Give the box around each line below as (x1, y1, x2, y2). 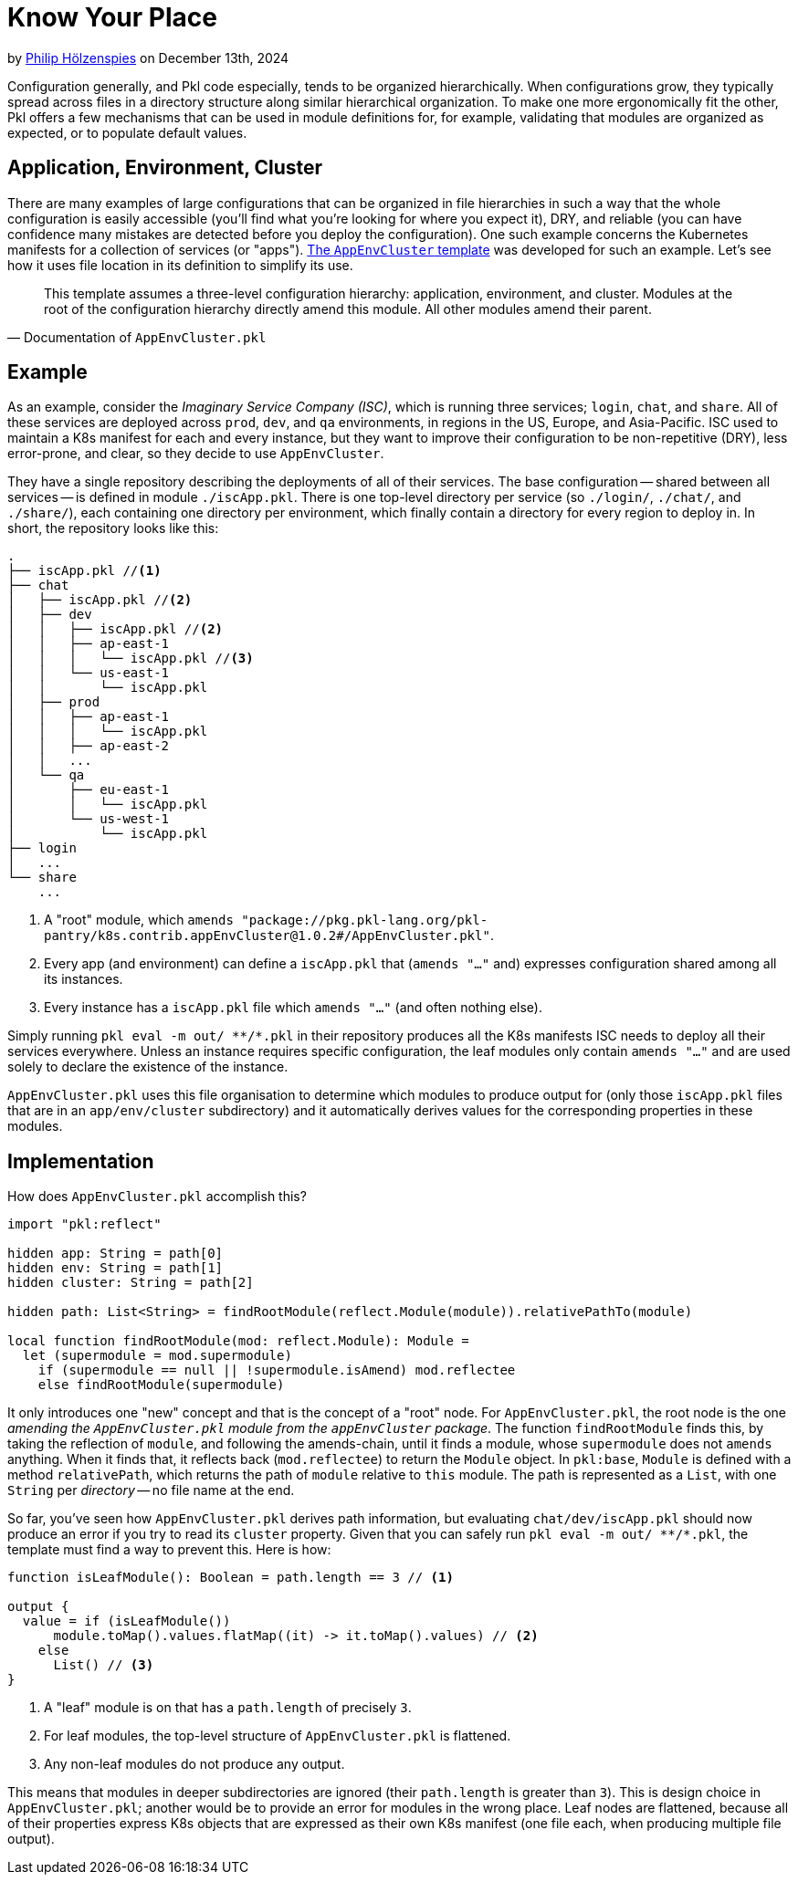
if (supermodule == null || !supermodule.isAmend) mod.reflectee (37, 1363, 516, 1378)
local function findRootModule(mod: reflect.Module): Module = (7, 1333, 469, 1349)
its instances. (44, 971, 123, 988)
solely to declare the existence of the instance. (7, 1059, 289, 1075)
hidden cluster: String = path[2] (7, 1275, 254, 1291)
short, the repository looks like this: (7, 520, 219, 537)
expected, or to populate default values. (7, 124, 247, 141)
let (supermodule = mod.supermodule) (22, 1348, 292, 1364)
